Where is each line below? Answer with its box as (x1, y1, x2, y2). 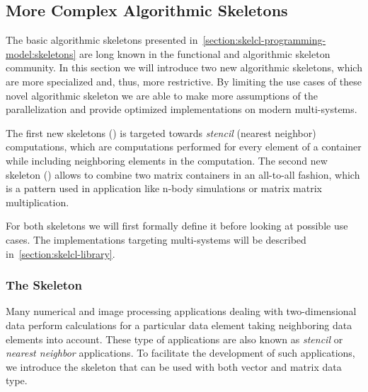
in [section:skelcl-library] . (6, 246, 115, 261)
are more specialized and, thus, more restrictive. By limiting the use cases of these (6, 73, 362, 88)
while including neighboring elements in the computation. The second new (6, 153, 328, 167)
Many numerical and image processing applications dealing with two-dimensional (6, 304, 357, 319)
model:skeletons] (6, 46, 76, 61)
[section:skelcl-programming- (202, 32, 326, 47)
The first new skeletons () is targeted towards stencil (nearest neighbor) (6, 125, 316, 140)
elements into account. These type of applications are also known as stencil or (6, 331, 343, 346)
